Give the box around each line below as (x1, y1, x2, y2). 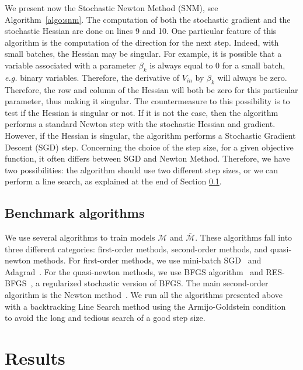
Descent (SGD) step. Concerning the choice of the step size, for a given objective (5, 141, 294, 153)
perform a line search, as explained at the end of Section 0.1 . (5, 175, 222, 187)
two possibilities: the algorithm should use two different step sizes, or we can (5, 163, 278, 176)
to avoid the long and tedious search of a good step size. (5, 311, 206, 324)
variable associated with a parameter (5, 59, 137, 71)
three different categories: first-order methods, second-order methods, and (5, 242, 268, 255)
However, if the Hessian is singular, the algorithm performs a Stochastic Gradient (5, 129, 296, 141)
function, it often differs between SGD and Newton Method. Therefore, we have (5, 152, 290, 165)
